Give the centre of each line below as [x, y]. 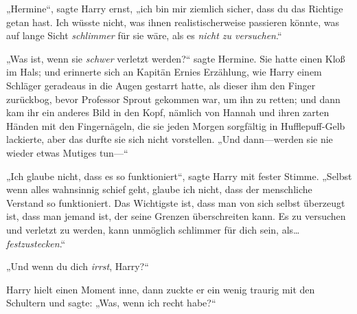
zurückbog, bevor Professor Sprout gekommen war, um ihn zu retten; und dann [173, 99]
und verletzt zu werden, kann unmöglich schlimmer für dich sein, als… [153, 229]
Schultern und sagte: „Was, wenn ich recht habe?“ [111, 303]
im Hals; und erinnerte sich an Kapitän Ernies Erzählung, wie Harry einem [164, 72]
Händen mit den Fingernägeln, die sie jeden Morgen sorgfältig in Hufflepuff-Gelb [176, 125]
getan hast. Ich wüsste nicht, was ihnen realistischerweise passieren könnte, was [173, 22]
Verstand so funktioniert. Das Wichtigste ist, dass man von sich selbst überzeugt [176, 202]
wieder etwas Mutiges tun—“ [67, 152]
